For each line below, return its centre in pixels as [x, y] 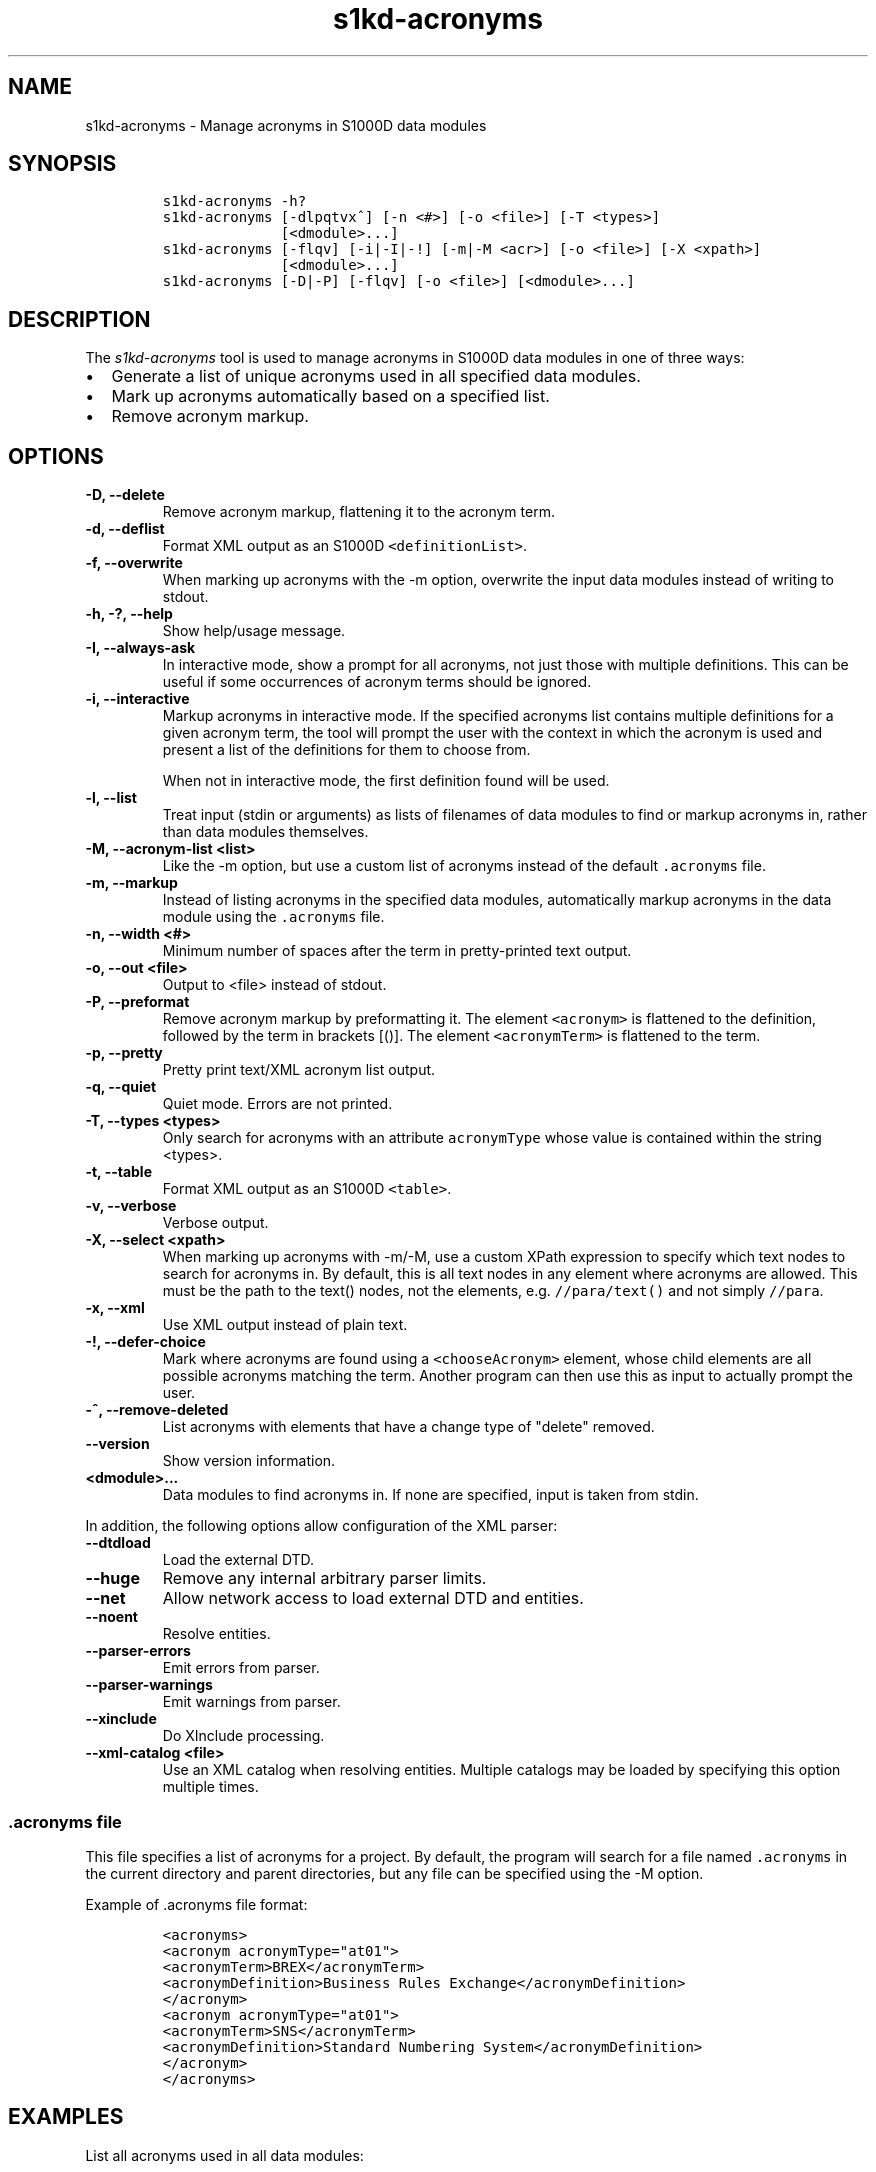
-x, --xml [115, 1308]
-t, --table [119, 1172]
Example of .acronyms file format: [196, 1904]
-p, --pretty [124, 1053]
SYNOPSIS [62, 164]
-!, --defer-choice [145, 1342]
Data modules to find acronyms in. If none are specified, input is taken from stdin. [430, 1495]
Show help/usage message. [254, 631]
